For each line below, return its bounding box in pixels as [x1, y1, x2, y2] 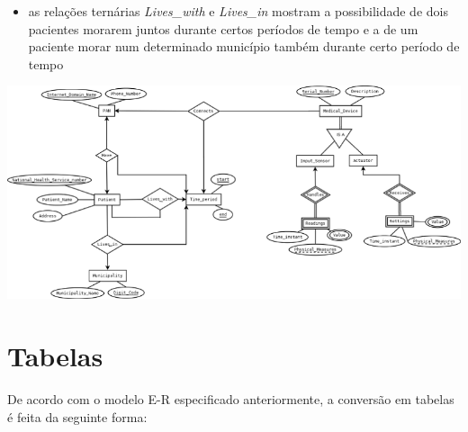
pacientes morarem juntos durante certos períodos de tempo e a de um [28, 19, 418, 38]
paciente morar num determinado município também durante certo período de [28, 37, 460, 56]
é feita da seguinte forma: [7, 407, 148, 426]
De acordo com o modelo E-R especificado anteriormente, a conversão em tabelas [7, 390, 454, 409]
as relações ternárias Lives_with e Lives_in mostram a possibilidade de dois [28, 2, 448, 20]
